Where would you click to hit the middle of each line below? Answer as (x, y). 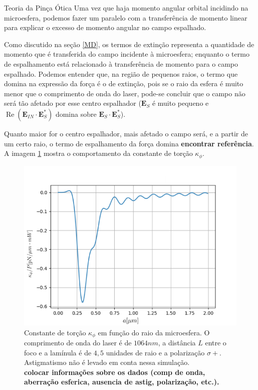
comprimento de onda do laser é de (78, 342)
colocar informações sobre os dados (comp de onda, (115, 372)
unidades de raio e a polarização (155, 352)
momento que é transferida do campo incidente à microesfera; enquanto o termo (127, 54)
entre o (216, 342)
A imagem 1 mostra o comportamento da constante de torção (98, 153)
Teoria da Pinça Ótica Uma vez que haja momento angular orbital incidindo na (126, 8)
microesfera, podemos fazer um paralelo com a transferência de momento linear (126, 17)
